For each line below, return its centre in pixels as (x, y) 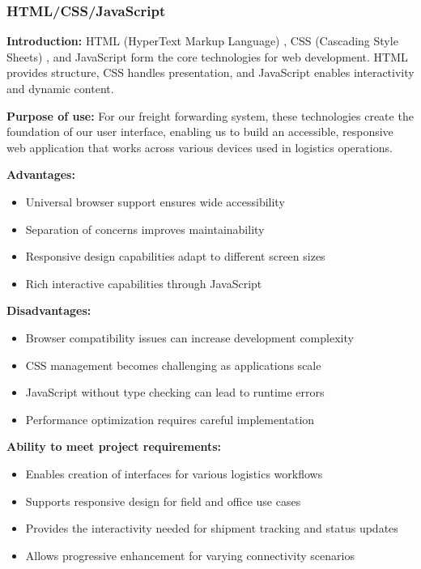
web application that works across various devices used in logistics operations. (200, 147)
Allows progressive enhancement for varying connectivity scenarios (190, 555)
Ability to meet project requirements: (114, 446)
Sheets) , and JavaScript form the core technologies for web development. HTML (207, 56)
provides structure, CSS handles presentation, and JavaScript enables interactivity (210, 72)
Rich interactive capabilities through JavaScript (144, 283)
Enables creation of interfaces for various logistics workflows (174, 473)
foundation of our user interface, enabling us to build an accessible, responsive (200, 132)
